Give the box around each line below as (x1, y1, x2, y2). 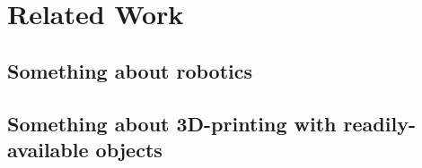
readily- (343, 109, 416, 137)
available (7, 135, 89, 163)
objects (95, 135, 163, 163)
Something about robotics (7, 56, 253, 84)
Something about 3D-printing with (7, 109, 337, 137)
